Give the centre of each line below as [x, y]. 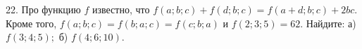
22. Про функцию [43, 9]
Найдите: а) [331, 23]
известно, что [121, 9]
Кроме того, [31, 23]
